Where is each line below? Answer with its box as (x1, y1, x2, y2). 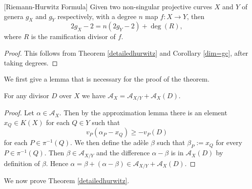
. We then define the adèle (70, 137, 149, 147)
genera (4, 11, 23, 21)
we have (82, 90, 105, 100)
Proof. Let (4, 107, 34, 118)
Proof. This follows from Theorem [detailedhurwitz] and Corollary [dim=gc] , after (4, 47, 249, 58)
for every (216, 137, 242, 147)
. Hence (46, 158, 68, 168)
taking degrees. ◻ (4, 57, 58, 67)
